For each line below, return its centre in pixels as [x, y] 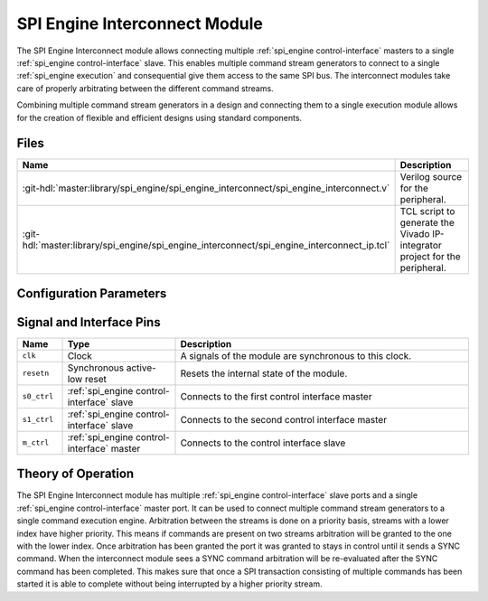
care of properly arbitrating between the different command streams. [145, 88]
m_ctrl [36, 443]
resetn [36, 374]
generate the [427, 223]
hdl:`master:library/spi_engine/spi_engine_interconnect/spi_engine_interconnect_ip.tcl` [206, 246]
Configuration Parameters [92, 293]
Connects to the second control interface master [284, 419]
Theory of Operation [75, 474]
